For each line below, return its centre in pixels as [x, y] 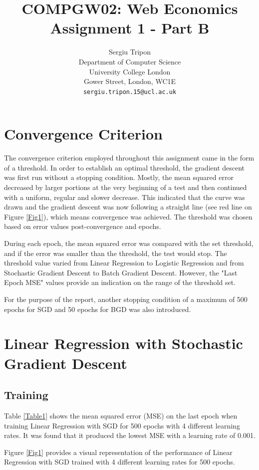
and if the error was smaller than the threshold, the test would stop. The [116, 253]
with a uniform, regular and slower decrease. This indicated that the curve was [125, 197]
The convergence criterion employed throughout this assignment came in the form [129, 158]
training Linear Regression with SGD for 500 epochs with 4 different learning [122, 425]
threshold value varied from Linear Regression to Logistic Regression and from [124, 263]
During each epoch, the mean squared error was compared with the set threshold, [129, 243]
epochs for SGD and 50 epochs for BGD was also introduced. [98, 309]
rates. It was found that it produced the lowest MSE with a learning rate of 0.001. [130, 435]
